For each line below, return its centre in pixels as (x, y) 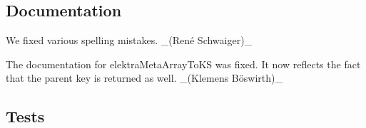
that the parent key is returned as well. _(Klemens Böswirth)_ (144, 78)
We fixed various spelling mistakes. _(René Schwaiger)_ (129, 40)
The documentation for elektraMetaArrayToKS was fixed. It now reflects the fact (183, 64)
